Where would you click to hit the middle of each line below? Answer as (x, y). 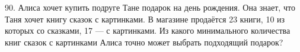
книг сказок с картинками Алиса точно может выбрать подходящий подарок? (144, 42)
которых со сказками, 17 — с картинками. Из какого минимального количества (148, 30)
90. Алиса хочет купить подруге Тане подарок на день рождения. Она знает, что (150, 7)
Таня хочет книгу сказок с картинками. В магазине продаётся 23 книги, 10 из (145, 19)
